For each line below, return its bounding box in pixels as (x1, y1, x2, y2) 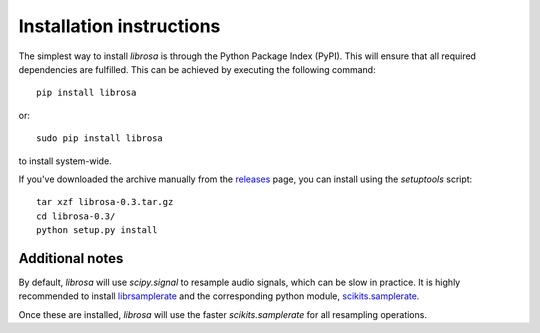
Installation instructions (18, 15, 221, 37)
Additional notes (18, 250, 124, 267)
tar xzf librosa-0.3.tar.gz (36, 196, 174, 208)
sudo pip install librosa (36, 133, 164, 144)
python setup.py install (36, 225, 158, 236)
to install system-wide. (18, 155, 112, 167)
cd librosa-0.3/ (36, 210, 116, 222)
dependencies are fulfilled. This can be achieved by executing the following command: (18, 63, 376, 75)
